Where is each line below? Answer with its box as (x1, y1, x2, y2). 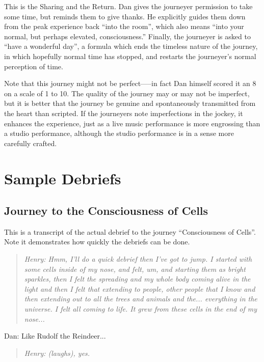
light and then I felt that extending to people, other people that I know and (24, 283, 255, 294)
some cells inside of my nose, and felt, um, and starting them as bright (24, 263, 246, 274)
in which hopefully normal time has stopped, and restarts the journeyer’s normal (4, 50, 256, 61)
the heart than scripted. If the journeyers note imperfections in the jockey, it (4, 107, 243, 118)
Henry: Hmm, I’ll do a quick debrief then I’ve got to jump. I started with (24, 254, 252, 264)
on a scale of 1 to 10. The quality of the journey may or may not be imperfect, (4, 88, 250, 98)
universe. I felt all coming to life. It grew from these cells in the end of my (24, 303, 257, 314)
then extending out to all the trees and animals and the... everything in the (24, 293, 257, 304)
